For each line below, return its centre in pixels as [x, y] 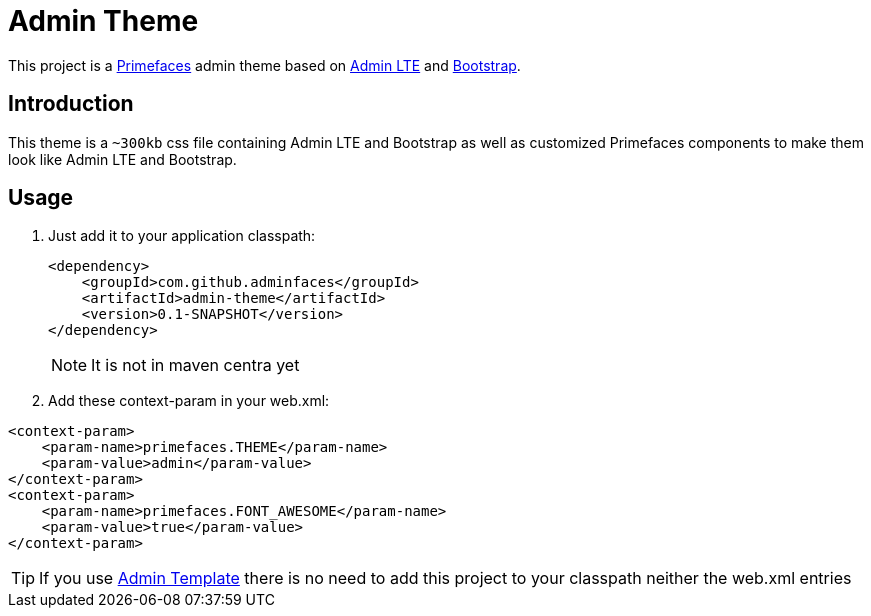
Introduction [71, 104]
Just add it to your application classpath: [182, 236]
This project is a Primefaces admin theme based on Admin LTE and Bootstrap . [264, 65]
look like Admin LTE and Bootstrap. [122, 159]
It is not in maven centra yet [195, 365]
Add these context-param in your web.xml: [189, 401]
